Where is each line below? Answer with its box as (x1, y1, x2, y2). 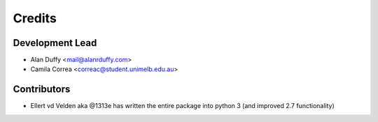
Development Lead (13, 37, 97, 49)
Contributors (13, 84, 71, 96)
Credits (13, 10, 57, 26)
